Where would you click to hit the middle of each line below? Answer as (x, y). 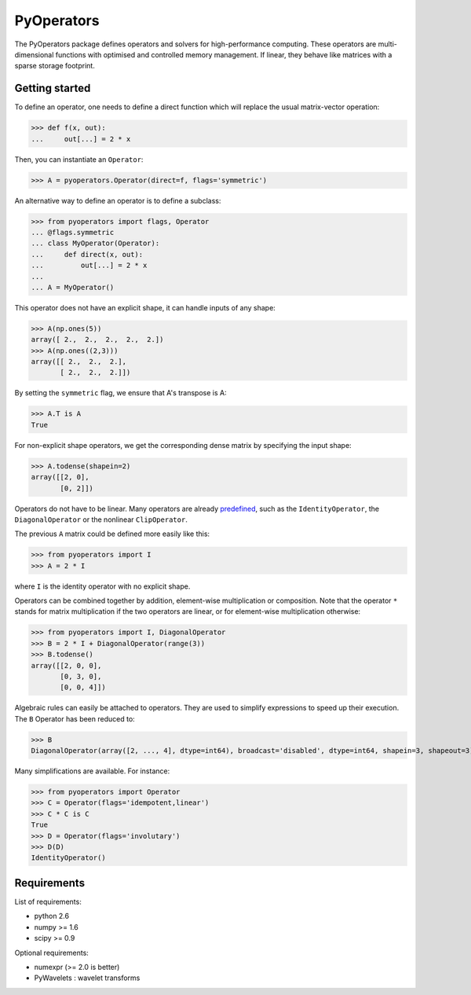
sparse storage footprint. (55, 66)
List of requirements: (48, 901)
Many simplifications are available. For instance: (92, 771)
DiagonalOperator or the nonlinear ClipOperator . (101, 520)
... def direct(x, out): (87, 254)
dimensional (34, 54)
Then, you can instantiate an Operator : (79, 159)
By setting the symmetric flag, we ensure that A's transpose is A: (120, 393)
